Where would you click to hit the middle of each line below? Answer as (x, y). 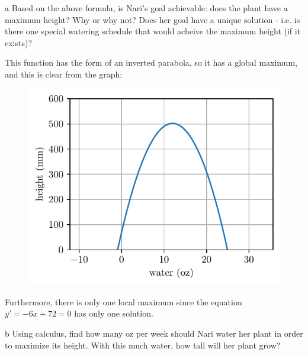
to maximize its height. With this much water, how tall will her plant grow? (143, 345)
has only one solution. (114, 313)
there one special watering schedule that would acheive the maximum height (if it (153, 31)
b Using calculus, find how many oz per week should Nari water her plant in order (154, 333)
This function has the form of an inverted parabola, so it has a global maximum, (151, 62)
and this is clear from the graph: (64, 74)
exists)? (19, 42)
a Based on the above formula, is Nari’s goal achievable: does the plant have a (146, 8)
